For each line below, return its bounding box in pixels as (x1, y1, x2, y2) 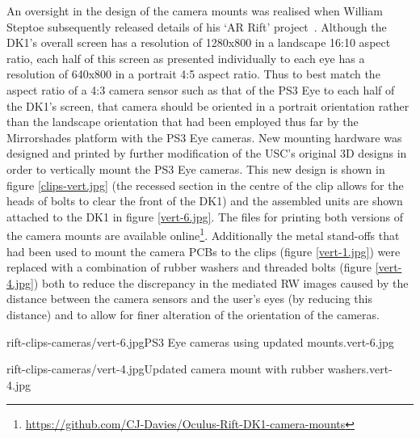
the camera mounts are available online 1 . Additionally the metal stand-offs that (6, 225, 400, 243)
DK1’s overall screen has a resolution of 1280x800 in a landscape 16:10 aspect (6, 34, 391, 51)
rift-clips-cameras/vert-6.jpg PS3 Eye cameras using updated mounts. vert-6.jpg (6, 333, 394, 350)
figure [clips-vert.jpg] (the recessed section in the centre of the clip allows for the (6, 176, 404, 193)
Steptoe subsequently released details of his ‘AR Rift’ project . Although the (6, 18, 387, 35)
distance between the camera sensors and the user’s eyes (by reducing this (6, 290, 372, 307)
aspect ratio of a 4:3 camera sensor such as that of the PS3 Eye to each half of (6, 81, 395, 98)
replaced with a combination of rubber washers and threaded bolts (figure (6, 259, 372, 276)
